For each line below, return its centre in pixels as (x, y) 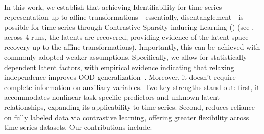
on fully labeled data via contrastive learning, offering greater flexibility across (127, 117)
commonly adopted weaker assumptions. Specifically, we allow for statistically (126, 57)
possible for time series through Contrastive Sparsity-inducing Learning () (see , (129, 27)
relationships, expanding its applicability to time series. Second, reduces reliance (130, 107)
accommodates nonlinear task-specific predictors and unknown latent (112, 97)
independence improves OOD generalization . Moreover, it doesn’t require (120, 77)
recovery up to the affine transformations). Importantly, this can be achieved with (132, 47)
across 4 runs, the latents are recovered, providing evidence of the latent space (126, 37)
